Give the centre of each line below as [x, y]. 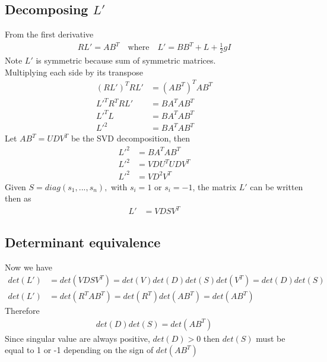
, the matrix [215, 186]
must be [271, 338]
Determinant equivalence [83, 242]
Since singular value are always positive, [77, 338]
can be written [277, 186]
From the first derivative [49, 34]
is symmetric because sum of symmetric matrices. [126, 60]
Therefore [22, 311]
